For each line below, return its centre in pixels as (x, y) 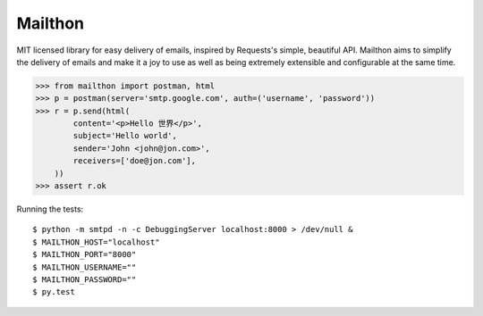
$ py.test (54, 292)
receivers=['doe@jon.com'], (135, 161)
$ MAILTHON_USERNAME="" (85, 267)
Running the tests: (50, 209)
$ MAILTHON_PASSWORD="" (85, 279)
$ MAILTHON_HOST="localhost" (96, 242)
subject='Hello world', (125, 136)
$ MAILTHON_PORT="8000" (85, 255)
